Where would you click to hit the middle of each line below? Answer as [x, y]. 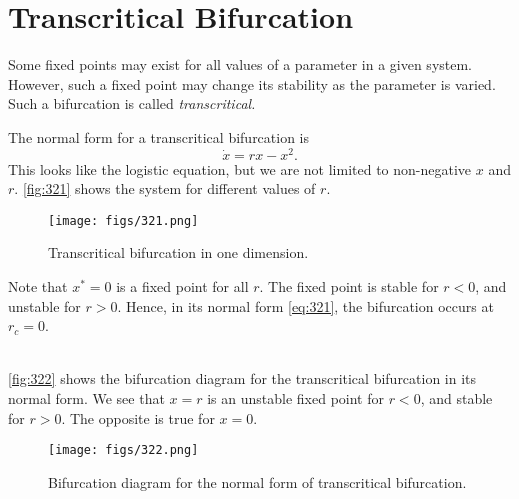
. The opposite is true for [138, 417]
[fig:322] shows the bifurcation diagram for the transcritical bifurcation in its [242, 378]
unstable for [44, 305]
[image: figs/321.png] [123, 220]
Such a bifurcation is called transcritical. [132, 103]
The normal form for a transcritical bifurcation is [159, 136]
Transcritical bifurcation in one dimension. [178, 252]
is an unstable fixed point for [295, 397]
